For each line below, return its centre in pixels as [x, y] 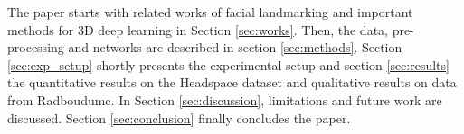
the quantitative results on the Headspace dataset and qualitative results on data [232, 82]
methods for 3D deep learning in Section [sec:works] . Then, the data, [198, 29]
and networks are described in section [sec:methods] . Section [235, 47]
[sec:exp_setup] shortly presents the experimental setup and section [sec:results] [228, 64]
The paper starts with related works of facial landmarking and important [210, 12]
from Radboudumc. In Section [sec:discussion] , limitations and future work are [225, 99]
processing [36, 47]
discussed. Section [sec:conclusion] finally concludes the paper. [179, 117]
